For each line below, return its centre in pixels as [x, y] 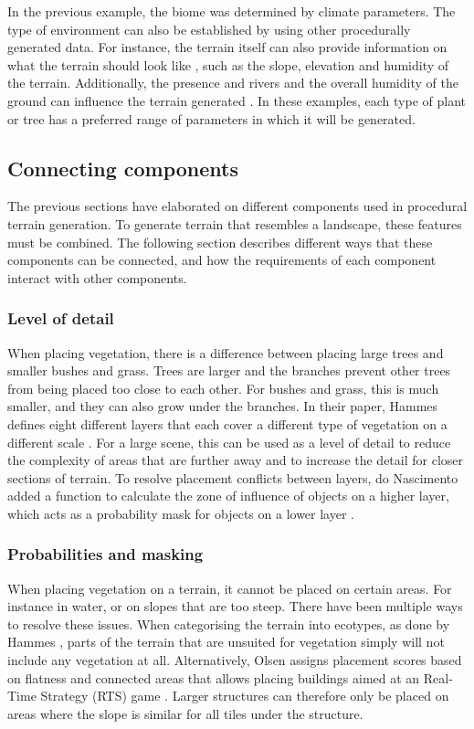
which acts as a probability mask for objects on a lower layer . [181, 513]
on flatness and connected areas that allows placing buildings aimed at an [214, 677]
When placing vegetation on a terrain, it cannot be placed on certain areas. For [230, 588]
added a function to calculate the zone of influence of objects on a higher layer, [228, 496]
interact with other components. [97, 277]
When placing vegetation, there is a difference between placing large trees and [226, 352]
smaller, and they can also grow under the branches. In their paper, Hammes [223, 406]
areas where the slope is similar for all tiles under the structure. [185, 713]
